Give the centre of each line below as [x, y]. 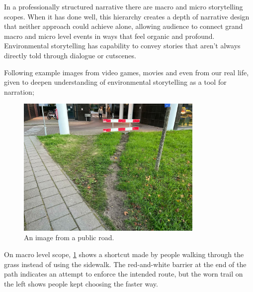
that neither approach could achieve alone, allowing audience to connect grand [124, 26]
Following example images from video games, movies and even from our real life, [126, 72]
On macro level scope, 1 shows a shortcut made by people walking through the [124, 254]
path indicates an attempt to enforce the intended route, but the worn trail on [124, 274]
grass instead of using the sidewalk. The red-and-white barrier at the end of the [125, 264]
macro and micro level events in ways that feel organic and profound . [109, 36]
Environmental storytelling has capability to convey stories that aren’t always [122, 46]
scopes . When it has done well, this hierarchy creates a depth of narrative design [127, 16]
